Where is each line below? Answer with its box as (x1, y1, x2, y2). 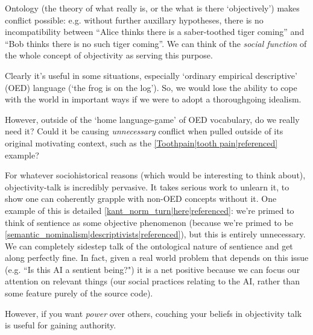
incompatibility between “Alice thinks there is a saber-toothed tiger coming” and (5, 25, 305, 38)
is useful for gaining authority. (5, 319, 116, 331)
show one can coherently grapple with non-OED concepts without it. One (5, 192, 277, 205)
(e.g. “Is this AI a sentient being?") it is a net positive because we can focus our (5, 263, 300, 275)
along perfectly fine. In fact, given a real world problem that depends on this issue (5, 251, 309, 264)
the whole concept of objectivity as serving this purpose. (5, 49, 213, 61)
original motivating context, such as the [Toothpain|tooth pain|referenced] (5, 136, 278, 149)
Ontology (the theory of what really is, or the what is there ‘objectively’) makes (5, 2, 300, 14)
